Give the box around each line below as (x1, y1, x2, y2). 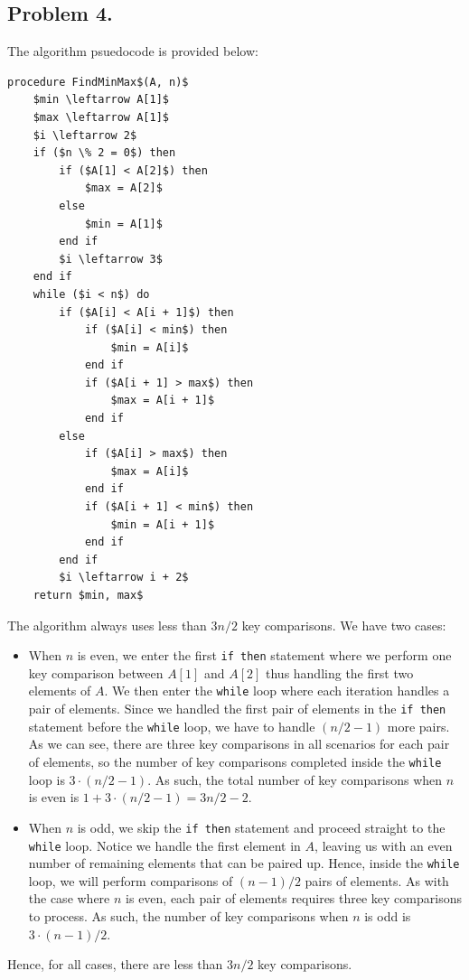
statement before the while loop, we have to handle (28, 716, 315, 735)
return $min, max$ (33, 589, 144, 602)
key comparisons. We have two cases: (241, 615, 446, 634)
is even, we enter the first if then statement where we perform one (77, 646, 452, 665)
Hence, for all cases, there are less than (7, 955, 223, 974)
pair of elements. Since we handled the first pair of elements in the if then (28, 699, 446, 718)
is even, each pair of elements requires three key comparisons (126, 889, 462, 908)
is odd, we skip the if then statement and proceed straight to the (77, 817, 446, 836)
